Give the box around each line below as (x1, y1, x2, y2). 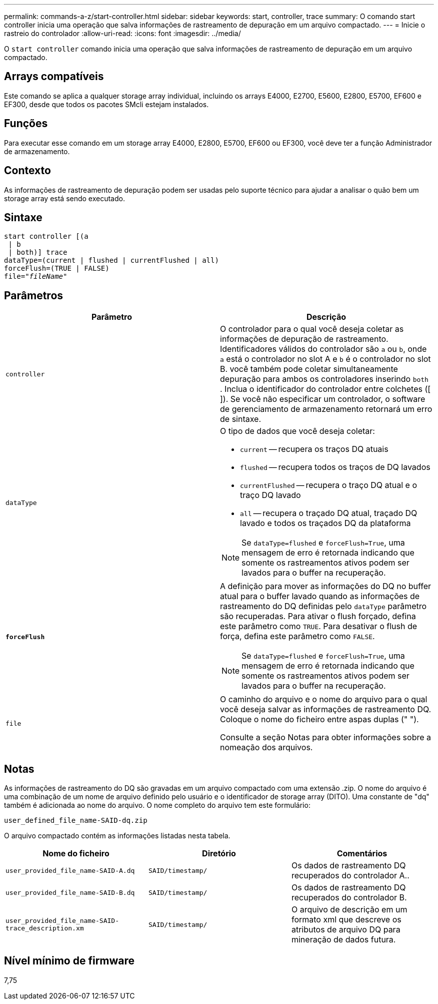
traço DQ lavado (240, 490, 301, 500)
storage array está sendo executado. (4, 194, 125, 203)
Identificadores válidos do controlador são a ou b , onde (220, 344, 427, 354)
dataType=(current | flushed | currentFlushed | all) (4, 256, 219, 265)
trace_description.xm (5, 924, 84, 932)
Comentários (336, 848, 387, 859)
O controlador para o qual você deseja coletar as (220, 324, 404, 334)
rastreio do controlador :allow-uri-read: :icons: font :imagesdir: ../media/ (4, 29, 241, 38)
